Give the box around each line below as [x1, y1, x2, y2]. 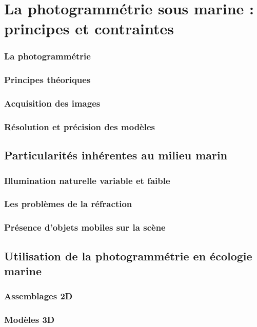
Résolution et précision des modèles [4, 120, 155, 133]
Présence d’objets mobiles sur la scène [4, 221, 166, 234]
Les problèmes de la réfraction [4, 197, 132, 210]
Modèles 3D [4, 313, 55, 326]
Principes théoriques [4, 73, 91, 86]
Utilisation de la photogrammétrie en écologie [4, 248, 252, 263]
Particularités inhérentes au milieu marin [4, 147, 228, 163]
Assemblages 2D [4, 290, 73, 302]
